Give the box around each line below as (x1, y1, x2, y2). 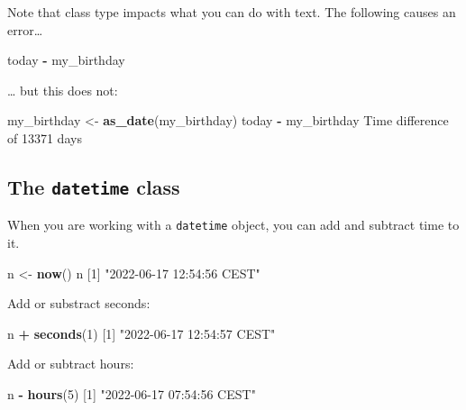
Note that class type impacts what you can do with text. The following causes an (7, 3, 456, 21)
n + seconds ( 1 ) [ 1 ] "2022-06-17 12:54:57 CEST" (7, 323, 276, 342)
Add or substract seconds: (7, 294, 151, 313)
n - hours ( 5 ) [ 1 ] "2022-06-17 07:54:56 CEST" (7, 384, 256, 403)
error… (7, 20, 43, 39)
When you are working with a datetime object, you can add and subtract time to (7, 215, 460, 234)
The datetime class (7, 172, 180, 200)
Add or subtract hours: (7, 354, 134, 373)
